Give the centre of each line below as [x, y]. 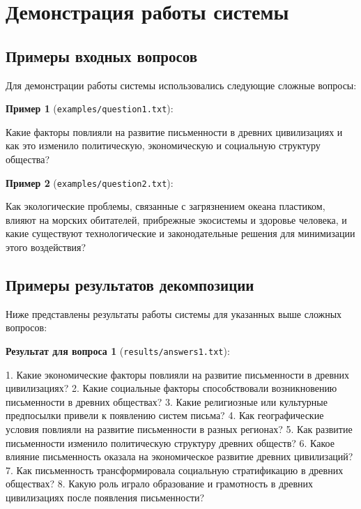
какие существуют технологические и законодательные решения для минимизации [180, 233]
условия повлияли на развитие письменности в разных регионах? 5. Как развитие [179, 429]
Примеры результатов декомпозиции [130, 285]
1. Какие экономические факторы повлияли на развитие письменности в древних [178, 374]
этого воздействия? [46, 247]
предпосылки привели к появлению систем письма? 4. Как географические [165, 415]
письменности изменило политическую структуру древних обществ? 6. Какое [170, 442]
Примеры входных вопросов [102, 55]
